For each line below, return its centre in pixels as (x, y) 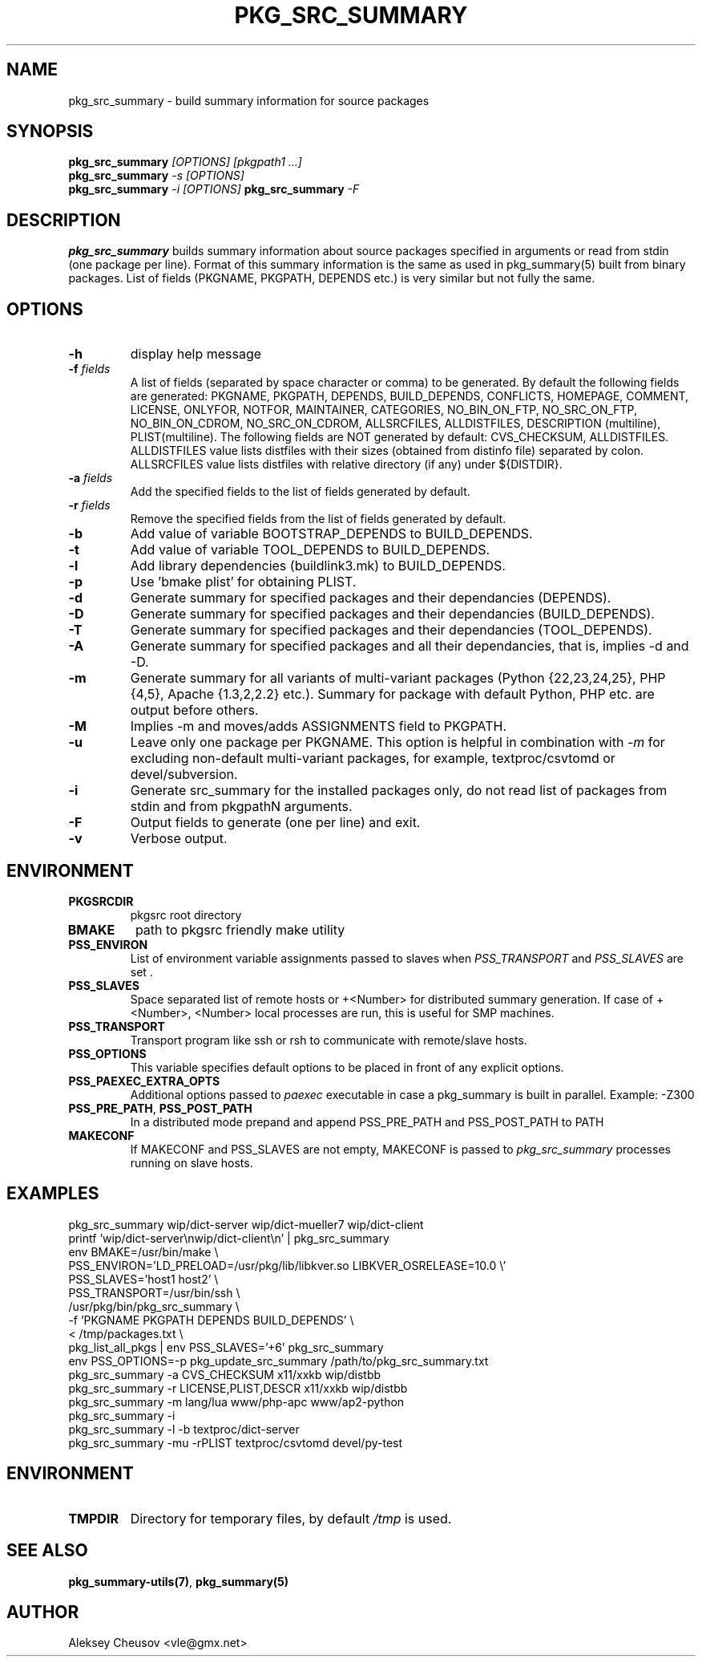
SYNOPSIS (50, 132)
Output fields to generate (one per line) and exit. (275, 823)
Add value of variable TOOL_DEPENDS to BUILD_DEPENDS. (310, 550)
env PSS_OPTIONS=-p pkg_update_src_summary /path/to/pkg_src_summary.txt (278, 1361)
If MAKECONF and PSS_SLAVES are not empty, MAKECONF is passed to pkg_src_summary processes (400, 1149)
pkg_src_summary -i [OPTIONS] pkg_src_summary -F (214, 189)
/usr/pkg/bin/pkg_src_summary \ (154, 1306)
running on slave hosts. (192, 1162)
